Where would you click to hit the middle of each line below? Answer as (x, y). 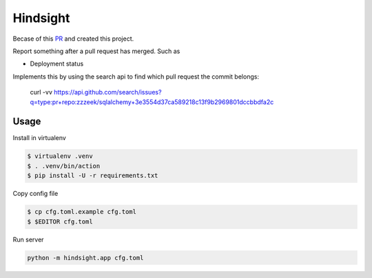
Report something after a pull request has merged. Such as (96, 51)
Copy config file (35, 194)
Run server (28, 239)
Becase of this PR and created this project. (73, 39)
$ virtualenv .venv (60, 156)
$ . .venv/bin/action (64, 166)
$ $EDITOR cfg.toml (60, 221)
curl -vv (41, 92)
